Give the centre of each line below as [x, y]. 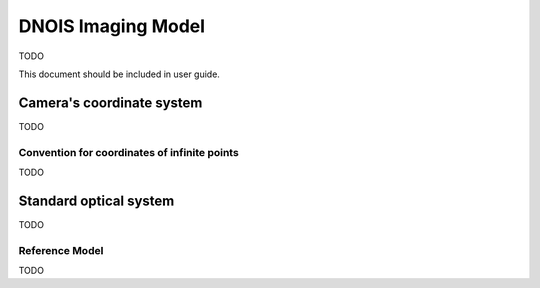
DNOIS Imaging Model [111, 26]
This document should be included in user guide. [119, 74]
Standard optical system [96, 200]
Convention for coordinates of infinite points [128, 152]
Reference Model [61, 250]
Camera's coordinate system [110, 102]
